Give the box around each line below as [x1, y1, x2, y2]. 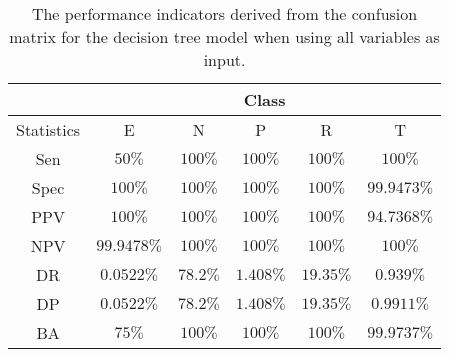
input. [203, 48, 246, 71]
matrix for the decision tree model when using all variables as [9, 25, 440, 48]
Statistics [16, 118, 81, 141]
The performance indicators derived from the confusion [31, 2, 418, 25]
